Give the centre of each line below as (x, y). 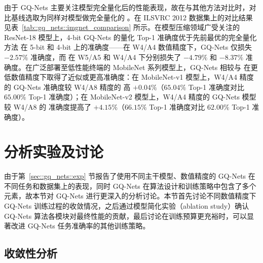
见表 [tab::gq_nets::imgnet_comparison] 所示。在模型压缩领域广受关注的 (122, 27)
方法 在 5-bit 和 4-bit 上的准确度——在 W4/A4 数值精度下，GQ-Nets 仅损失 (128, 47)
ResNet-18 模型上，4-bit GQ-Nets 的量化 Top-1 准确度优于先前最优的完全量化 (130, 37)
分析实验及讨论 (54, 152)
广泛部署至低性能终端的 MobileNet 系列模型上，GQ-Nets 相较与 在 (141, 67)
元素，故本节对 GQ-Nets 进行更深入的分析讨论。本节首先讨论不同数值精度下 (130, 196)
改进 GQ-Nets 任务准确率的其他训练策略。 (80, 226)
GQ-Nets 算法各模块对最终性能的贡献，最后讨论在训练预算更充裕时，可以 (125, 216)
